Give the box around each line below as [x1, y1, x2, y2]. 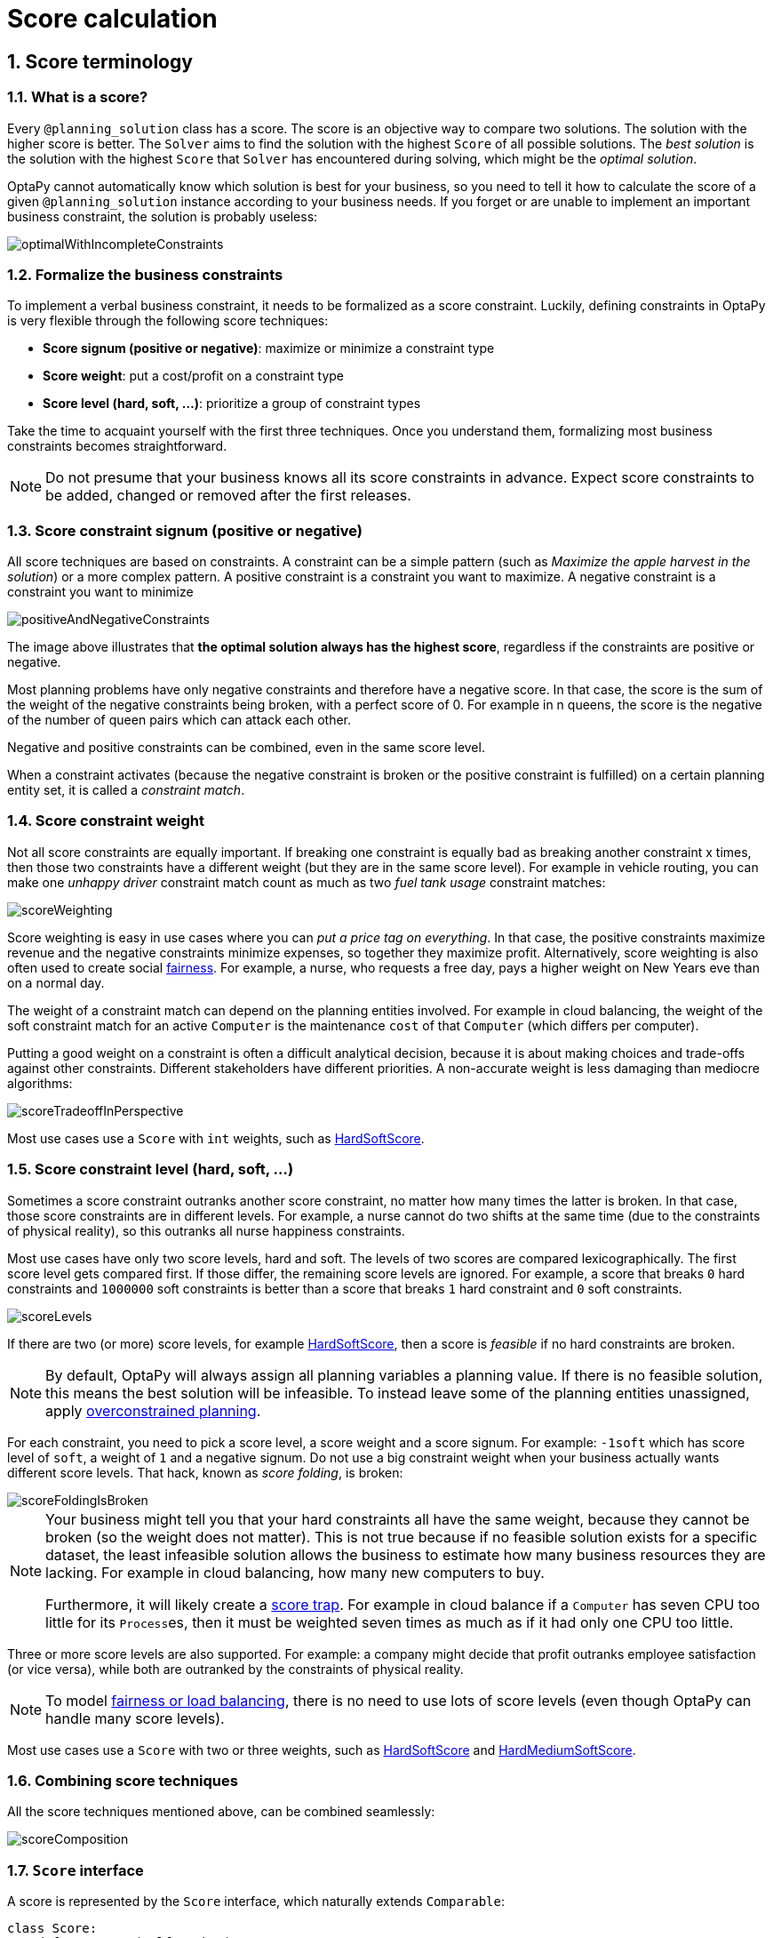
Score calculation [7, 4, 218, 34]
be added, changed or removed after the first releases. [45, 486, 411, 505]
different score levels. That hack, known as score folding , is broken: [7, 1464, 403, 1480]
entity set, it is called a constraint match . [7, 782, 245, 798]
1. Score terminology [7, 50, 193, 73]
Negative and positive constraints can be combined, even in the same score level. [7, 740, 485, 756]
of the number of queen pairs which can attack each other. [7, 712, 352, 728]
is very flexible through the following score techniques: [7, 313, 329, 329]
